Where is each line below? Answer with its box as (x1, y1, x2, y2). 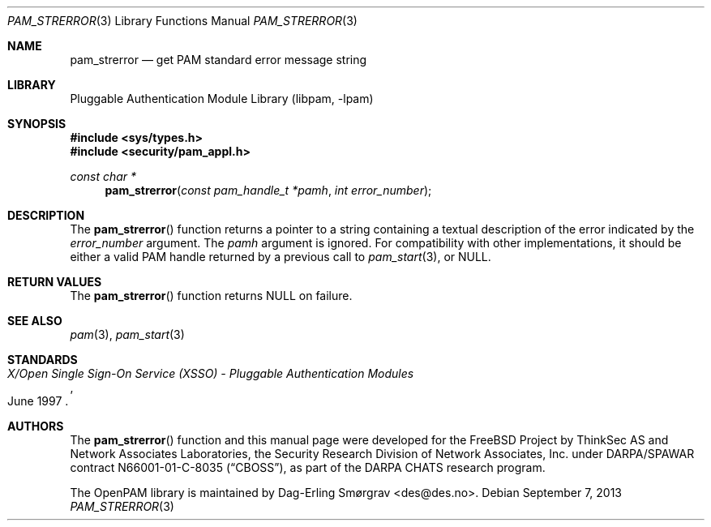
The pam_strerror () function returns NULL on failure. (70, 289, 353, 302)
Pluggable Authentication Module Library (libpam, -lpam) (70, 92, 374, 105)
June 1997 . (7, 394, 69, 408)
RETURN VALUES (7, 275, 102, 289)
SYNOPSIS (7, 117, 66, 131)
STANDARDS (7, 353, 78, 366)
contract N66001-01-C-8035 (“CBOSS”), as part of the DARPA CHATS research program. (70, 461, 546, 474)
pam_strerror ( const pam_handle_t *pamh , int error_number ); (105, 183, 432, 197)
